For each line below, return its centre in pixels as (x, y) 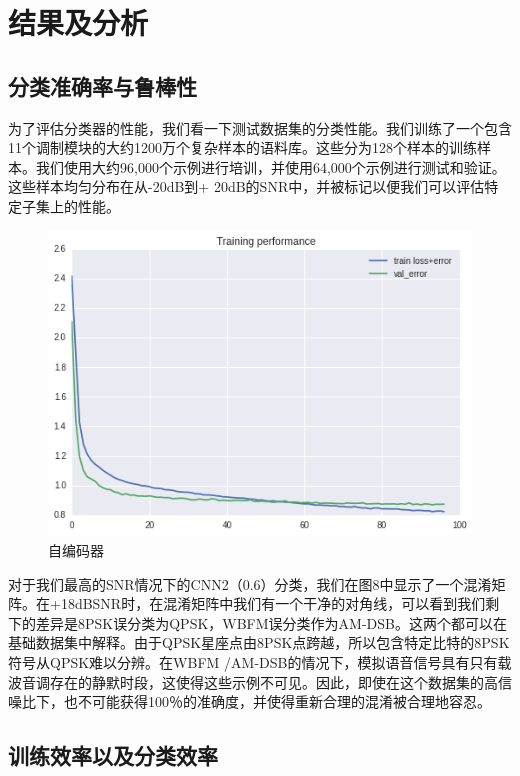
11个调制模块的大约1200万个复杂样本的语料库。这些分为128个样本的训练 (242, 147)
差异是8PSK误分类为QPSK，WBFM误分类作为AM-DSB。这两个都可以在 (271, 622)
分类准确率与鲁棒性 (102, 85)
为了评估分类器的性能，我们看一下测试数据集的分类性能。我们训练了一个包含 (260, 127)
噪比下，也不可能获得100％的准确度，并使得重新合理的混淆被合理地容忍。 (249, 701)
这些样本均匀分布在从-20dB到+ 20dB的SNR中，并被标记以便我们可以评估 (246, 186)
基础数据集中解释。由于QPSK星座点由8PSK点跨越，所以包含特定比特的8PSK (259, 642)
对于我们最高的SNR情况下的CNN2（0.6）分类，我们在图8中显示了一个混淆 (250, 583)
